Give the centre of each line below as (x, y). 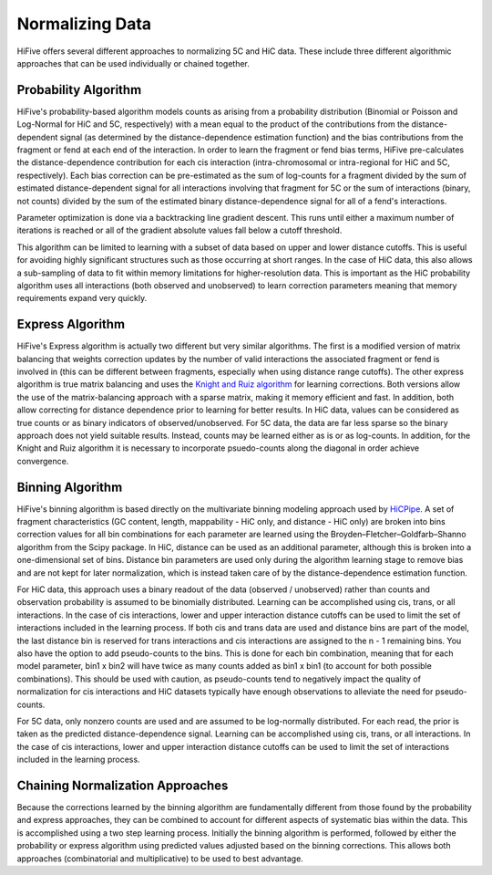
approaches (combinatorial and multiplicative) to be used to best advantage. (160, 859)
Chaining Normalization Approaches (123, 785)
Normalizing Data (84, 24)
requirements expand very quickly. (82, 298)
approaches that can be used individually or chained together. (133, 63)
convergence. (43, 461)
